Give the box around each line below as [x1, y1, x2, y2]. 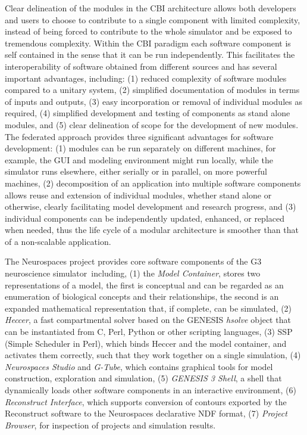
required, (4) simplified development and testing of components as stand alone [5, 107, 290, 119]
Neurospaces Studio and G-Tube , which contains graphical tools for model [5, 360, 273, 372]
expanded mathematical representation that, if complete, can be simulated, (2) [5, 302, 292, 314]
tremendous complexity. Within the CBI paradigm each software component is [5, 36, 291, 49]
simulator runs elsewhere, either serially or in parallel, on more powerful [5, 165, 267, 178]
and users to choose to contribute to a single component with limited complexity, [5, 13, 300, 26]
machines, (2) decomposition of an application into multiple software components [5, 176, 301, 189]
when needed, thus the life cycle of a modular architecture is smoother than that [5, 223, 299, 236]
